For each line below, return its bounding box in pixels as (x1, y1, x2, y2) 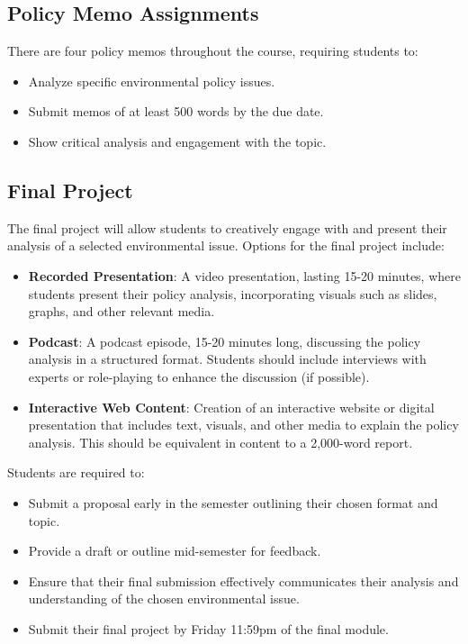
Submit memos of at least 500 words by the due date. (28, 102, 324, 121)
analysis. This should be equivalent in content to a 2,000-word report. (28, 432, 413, 451)
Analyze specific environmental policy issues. (28, 71, 275, 90)
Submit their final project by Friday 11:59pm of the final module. (28, 619, 389, 638)
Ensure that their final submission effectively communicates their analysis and (28, 571, 459, 590)
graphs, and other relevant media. (28, 302, 215, 321)
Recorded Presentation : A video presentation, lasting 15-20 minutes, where (28, 266, 461, 285)
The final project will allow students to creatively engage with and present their (7, 218, 447, 237)
